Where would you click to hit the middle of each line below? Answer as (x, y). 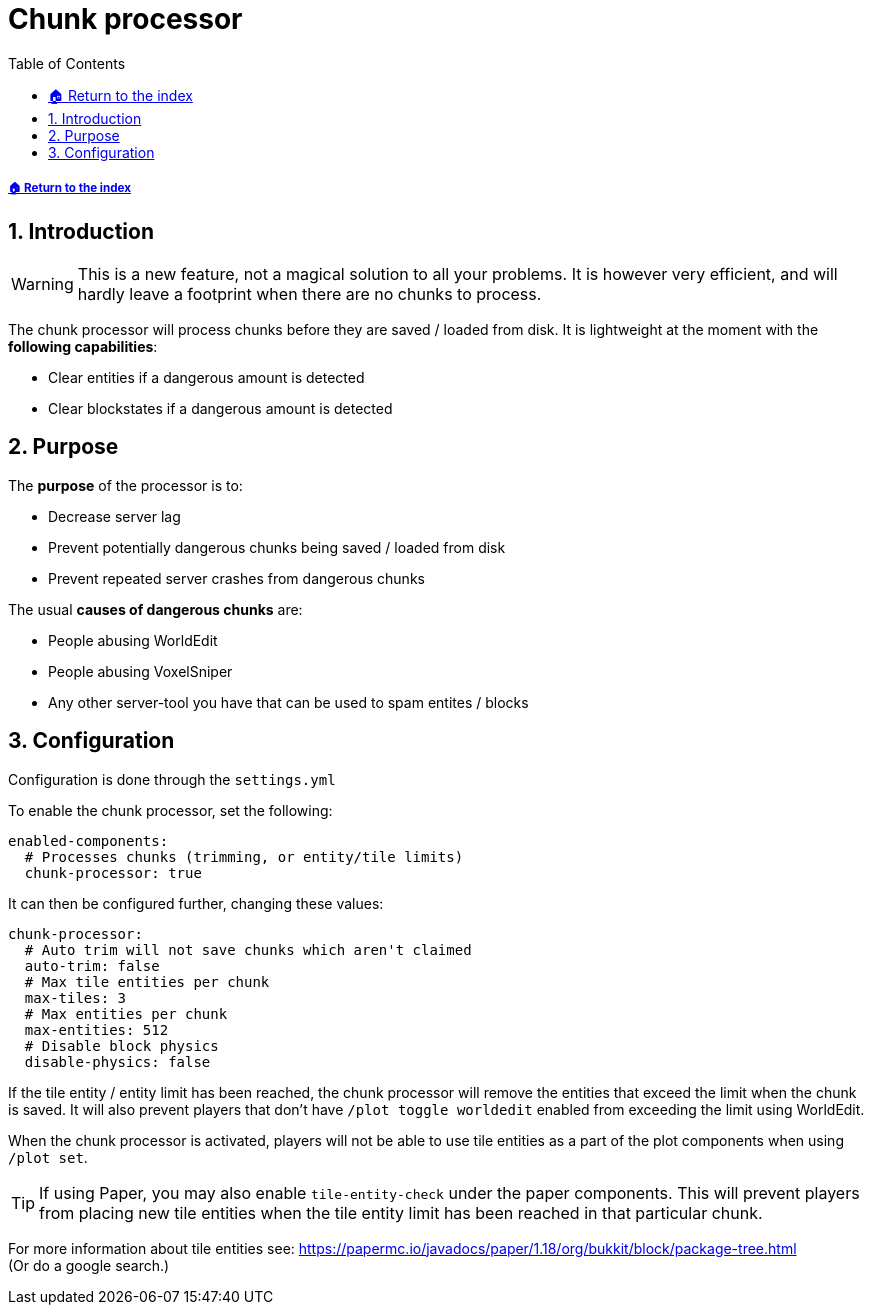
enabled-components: (88, 840)
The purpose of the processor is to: (125, 485)
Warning (42, 283)
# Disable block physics (121, 1045)
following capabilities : (83, 346)
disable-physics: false (117, 1061)
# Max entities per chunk (126, 1013)
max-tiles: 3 (75, 997)
